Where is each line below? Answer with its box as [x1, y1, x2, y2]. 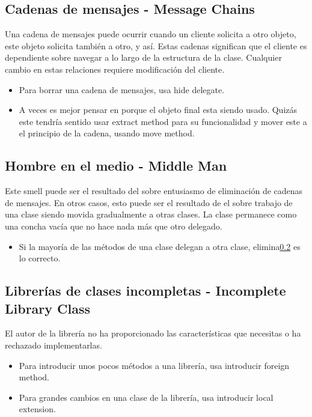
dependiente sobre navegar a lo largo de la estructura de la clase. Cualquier [5, 51, 282, 64]
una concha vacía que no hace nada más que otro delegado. [5, 219, 222, 232]
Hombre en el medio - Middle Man [5, 156, 227, 175]
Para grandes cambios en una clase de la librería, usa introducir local [19, 391, 274, 403]
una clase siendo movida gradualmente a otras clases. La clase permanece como [5, 208, 297, 221]
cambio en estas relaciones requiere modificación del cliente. [5, 62, 225, 75]
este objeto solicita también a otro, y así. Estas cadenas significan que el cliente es [5, 39, 307, 52]
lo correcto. [19, 252, 61, 264]
